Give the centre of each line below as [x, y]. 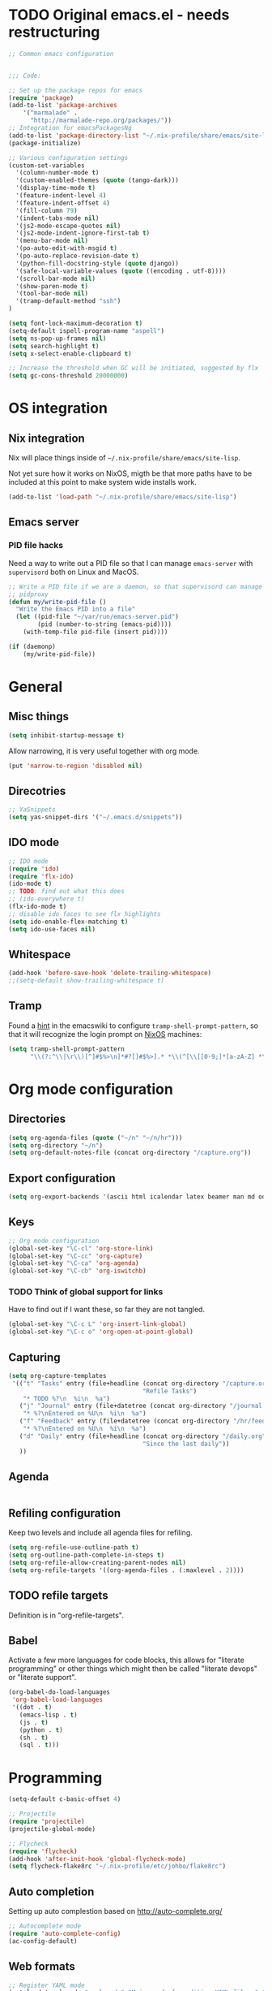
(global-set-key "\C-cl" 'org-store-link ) [81, 1248]
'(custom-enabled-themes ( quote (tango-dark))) [98, 180]
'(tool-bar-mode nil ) [52, 294]
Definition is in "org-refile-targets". [66, 1615]
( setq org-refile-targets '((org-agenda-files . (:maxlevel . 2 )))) [126, 1570]
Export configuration [62, 1178]
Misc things [38, 717]
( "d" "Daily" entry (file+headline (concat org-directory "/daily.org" [142, 1436]
